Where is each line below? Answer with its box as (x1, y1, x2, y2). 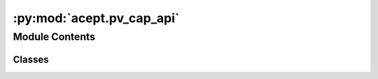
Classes (13, 53, 49, 65)
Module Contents (13, 30, 96, 43)
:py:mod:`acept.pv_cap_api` (13, 10, 180, 26)
